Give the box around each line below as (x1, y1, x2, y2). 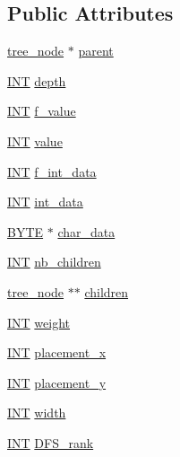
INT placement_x (7, 343, 107, 362)
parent (78, 41, 114, 60)
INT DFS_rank (7, 433, 94, 452)
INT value (7, 131, 63, 150)
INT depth (7, 71, 66, 90)
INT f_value (7, 101, 76, 120)
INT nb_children (7, 252, 101, 271)
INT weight (7, 312, 71, 331)
